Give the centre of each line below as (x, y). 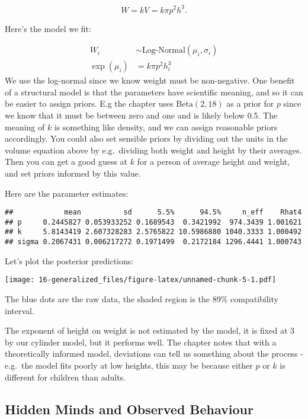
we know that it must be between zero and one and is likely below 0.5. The (141, 115)
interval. (20, 310)
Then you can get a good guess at (66, 161)
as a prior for (250, 103)
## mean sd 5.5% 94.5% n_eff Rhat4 (153, 212)
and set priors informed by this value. (73, 173)
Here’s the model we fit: (48, 28)
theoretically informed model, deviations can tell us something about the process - (154, 354)
